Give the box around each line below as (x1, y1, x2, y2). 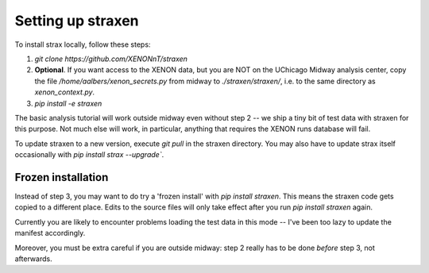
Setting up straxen (14, 12, 139, 29)
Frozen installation (14, 171, 109, 184)
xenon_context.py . (34, 87, 95, 97)
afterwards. (14, 254, 52, 263)
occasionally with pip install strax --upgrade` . (14, 150, 164, 160)
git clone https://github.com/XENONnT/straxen (34, 54, 188, 63)
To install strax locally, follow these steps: (14, 40, 151, 49)
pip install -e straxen (34, 98, 102, 108)
